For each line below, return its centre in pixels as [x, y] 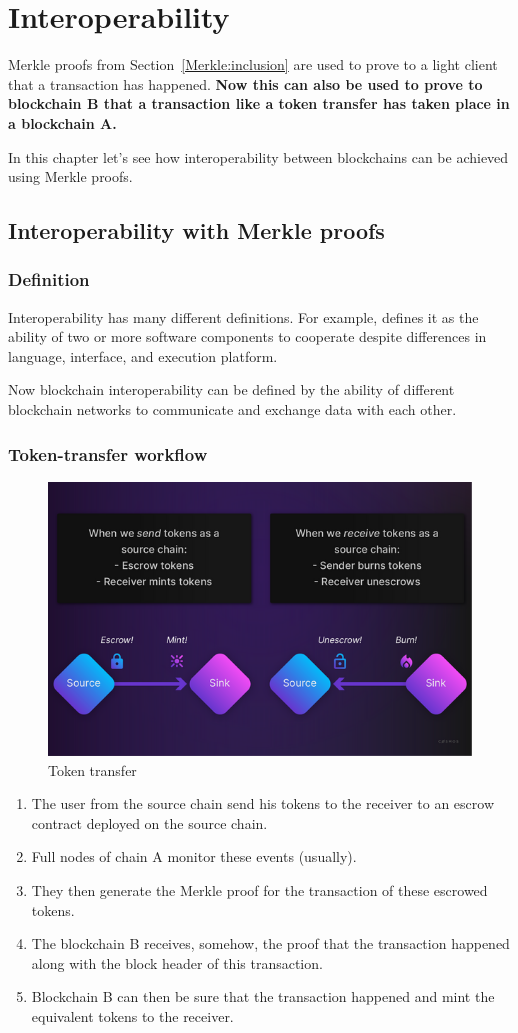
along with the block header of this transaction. [177, 962]
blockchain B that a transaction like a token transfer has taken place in [259, 103]
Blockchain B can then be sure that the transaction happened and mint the [263, 996]
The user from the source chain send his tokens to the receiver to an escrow [263, 803]
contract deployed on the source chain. [149, 822]
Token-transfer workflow [108, 453]
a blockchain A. [62, 122]
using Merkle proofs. [70, 176]
